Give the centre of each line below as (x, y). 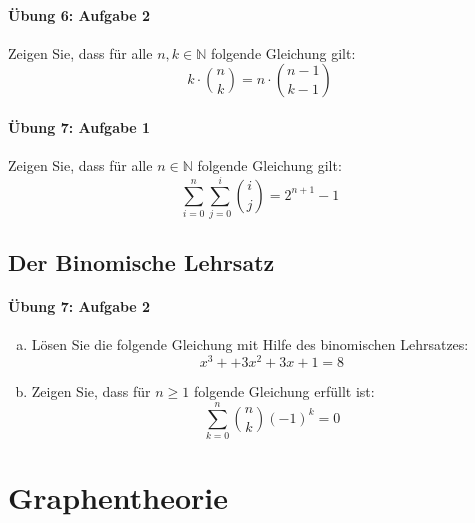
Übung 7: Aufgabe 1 (79, 126)
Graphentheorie (118, 497)
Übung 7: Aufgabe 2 (79, 306)
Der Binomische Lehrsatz (141, 262)
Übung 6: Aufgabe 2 (79, 14)
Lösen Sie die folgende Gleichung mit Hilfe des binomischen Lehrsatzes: (250, 344)
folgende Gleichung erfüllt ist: (284, 391)
